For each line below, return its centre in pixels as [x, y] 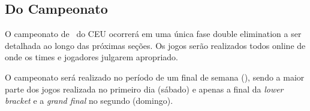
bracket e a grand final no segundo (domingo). [89, 101]
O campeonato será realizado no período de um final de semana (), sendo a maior [155, 77]
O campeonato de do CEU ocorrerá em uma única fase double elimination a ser [153, 34]
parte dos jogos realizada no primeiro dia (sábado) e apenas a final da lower [144, 89]
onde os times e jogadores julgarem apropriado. [91, 57]
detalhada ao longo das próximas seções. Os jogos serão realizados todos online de [155, 45]
